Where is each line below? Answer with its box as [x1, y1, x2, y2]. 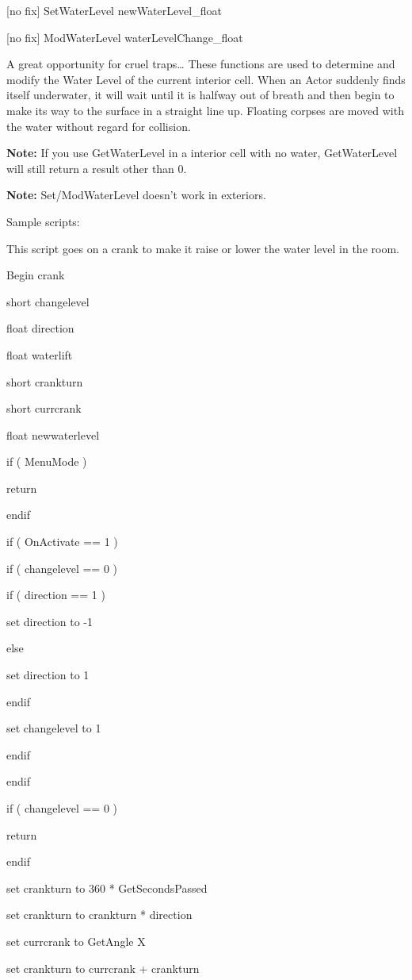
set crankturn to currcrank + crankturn [6, 959, 200, 976]
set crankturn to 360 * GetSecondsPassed [6, 879, 208, 896]
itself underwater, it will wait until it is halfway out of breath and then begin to [6, 86, 395, 103]
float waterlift [6, 346, 73, 363]
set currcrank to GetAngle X [6, 932, 146, 949]
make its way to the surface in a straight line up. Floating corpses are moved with [6, 102, 404, 118]
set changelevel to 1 [6, 720, 101, 736]
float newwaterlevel [6, 426, 100, 443]
